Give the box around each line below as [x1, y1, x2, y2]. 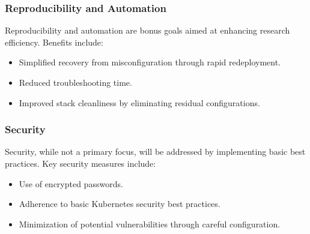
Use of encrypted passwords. [19, 177, 123, 190]
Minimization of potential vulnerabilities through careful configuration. [19, 217, 281, 230]
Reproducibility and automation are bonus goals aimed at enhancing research [5, 24, 290, 37]
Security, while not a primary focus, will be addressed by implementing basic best [5, 145, 306, 158]
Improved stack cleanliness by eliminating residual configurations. [19, 96, 260, 109]
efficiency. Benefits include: [5, 35, 103, 48]
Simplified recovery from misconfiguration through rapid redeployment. [19, 56, 281, 68]
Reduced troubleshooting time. [19, 76, 132, 88]
